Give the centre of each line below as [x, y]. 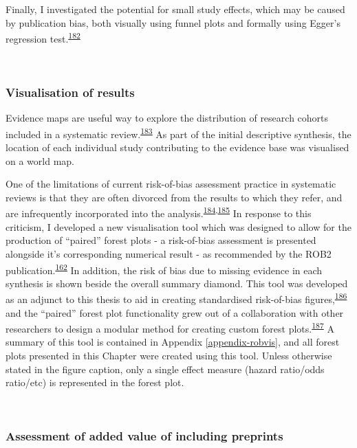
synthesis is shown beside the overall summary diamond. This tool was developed [177, 283]
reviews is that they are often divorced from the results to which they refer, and [174, 197]
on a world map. [40, 160]
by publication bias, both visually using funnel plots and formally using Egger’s [173, 22]
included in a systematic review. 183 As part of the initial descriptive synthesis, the [178, 133]
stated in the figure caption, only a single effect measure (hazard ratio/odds [165, 369]
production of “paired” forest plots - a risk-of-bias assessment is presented [161, 240]
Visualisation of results [70, 92]
